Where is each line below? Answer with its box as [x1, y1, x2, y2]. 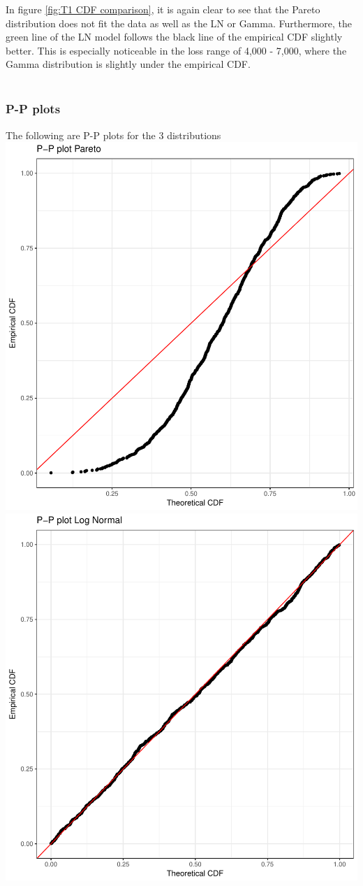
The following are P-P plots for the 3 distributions [6, 127, 221, 142]
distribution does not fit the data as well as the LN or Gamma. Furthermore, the [6, 15, 353, 30]
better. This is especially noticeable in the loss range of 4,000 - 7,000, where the [6, 43, 347, 57]
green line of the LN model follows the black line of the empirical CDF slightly [6, 29, 343, 44]
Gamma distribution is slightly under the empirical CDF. [6, 57, 251, 71]
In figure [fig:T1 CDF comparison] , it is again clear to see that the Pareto [6, 2, 320, 16]
